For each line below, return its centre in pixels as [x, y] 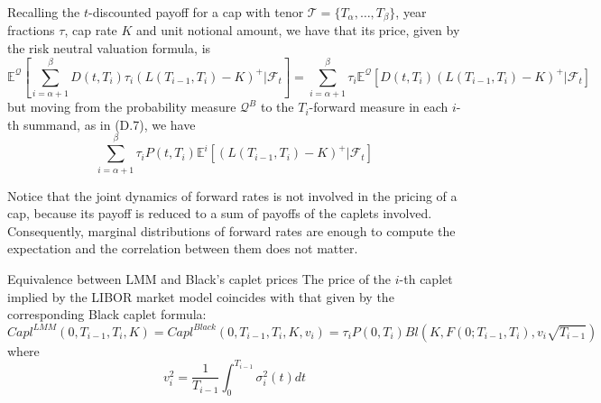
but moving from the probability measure [122, 107]
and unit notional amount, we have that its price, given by [298, 30]
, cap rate [91, 30]
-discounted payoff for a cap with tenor [196, 12]
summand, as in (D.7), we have [109, 124]
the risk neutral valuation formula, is [109, 48]
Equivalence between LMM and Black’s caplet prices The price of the [199, 278]
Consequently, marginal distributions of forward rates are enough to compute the [231, 230]
